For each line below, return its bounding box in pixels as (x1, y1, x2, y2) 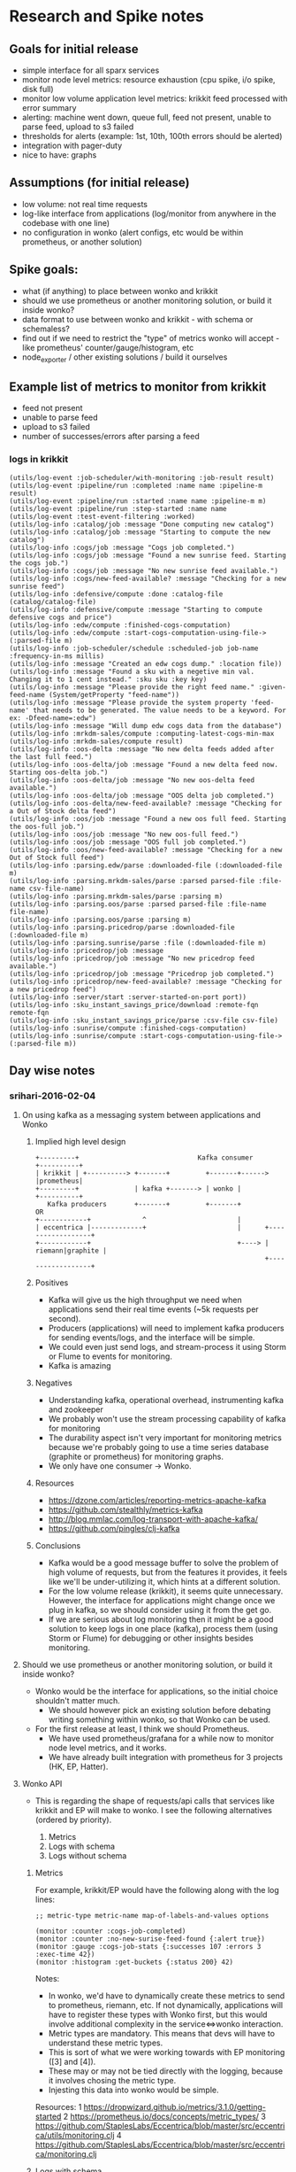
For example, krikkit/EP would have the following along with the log (34, 1885, 280, 1896)
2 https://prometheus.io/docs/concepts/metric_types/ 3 (63, 2111, 267, 2122)
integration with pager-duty (21, 140, 123, 151)
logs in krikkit (9, 454, 69, 466)
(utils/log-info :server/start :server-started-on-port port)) (9, 992, 247, 1002)
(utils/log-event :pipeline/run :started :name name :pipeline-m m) (9, 496, 267, 506)
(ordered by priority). (34, 1814, 112, 1826)
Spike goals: (9, 262, 79, 277)
